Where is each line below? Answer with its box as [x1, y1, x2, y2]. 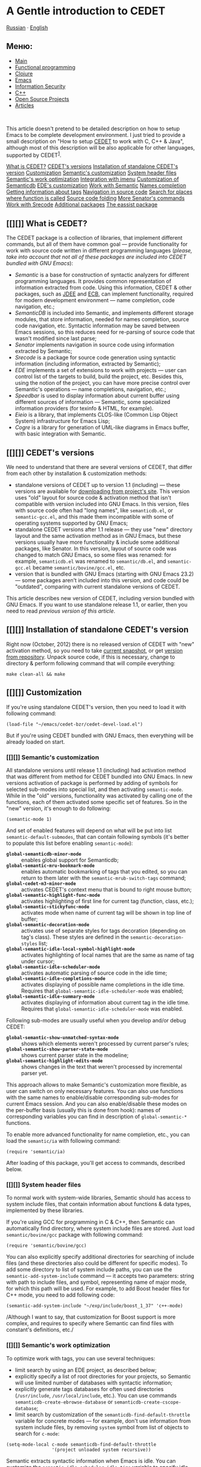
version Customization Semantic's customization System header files [6, 169, 177, 176]
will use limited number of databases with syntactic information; [14, 1379, 173, 1386]
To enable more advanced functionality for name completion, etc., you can [6, 1131, 190, 1138]
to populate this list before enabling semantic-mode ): [6, 839, 133, 847]
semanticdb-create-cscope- [114, 1399, 181, 1405]
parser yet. [21, 1069, 48, 1076]
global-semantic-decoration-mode [6, 921, 90, 928]
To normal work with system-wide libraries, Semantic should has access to [6, 1194, 191, 1201]
